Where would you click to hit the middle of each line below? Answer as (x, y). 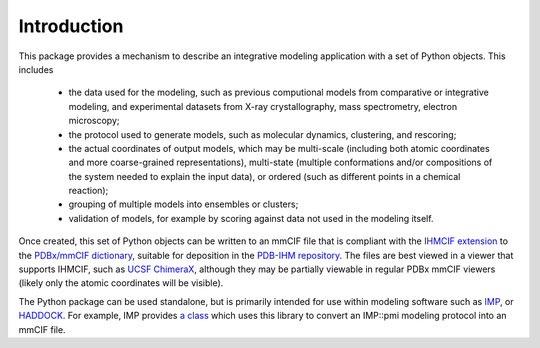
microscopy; (94, 121)
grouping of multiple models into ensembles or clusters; (183, 204)
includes (36, 69)
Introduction (71, 26)
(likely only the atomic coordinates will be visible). (121, 283)
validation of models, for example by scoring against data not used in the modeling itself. (251, 218)
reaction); (88, 191)
